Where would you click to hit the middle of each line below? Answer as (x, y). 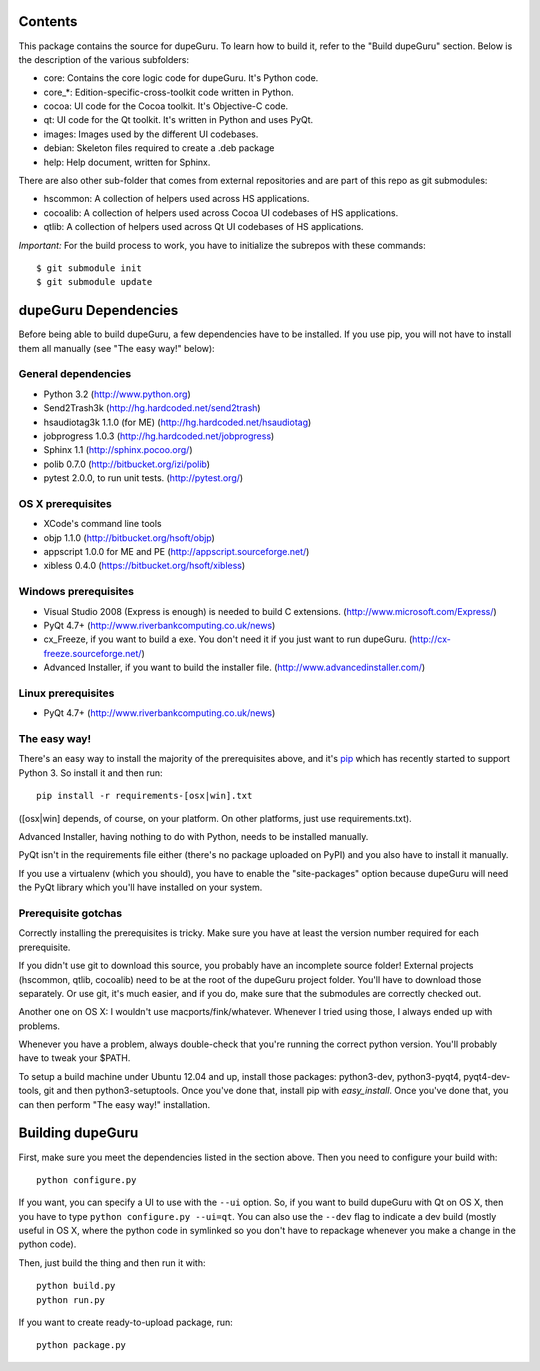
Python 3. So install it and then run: (91, 772)
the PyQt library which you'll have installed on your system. (140, 887)
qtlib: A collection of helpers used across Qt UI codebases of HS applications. (203, 227)
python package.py (81, 1345)
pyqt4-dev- (487, 1076)
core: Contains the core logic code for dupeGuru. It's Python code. (181, 78)
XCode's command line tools (102, 524)
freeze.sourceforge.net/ (92, 653)
